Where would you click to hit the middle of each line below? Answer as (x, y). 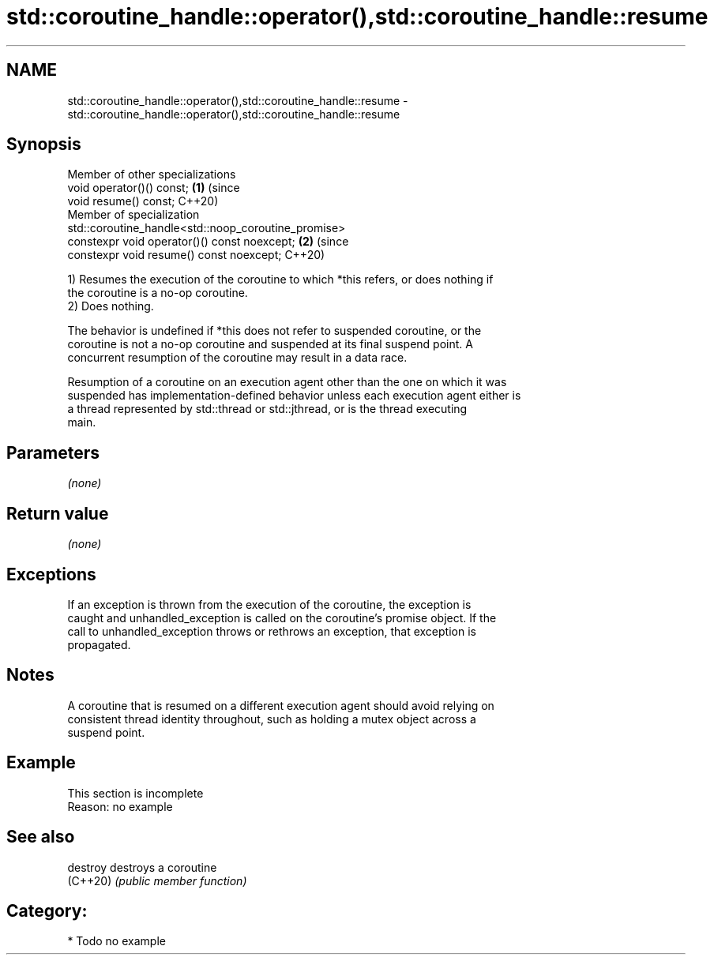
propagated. (99, 644)
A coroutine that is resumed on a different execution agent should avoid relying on (281, 705)
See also (41, 837)
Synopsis (44, 145)
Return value (58, 513)
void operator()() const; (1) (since (154, 188)
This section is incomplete (135, 793)
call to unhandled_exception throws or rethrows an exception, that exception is (272, 631)
